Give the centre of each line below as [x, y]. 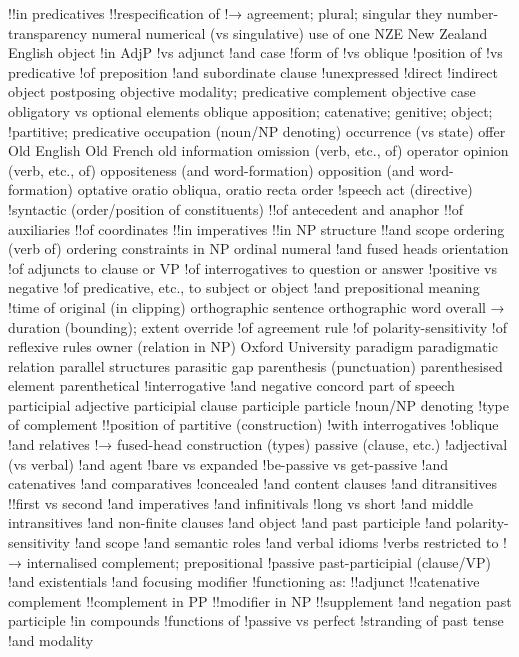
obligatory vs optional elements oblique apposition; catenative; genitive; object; [250, 110]
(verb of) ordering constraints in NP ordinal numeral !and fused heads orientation [258, 248]
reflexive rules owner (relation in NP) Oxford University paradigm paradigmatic [253, 346]
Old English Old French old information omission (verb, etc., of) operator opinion [258, 150]
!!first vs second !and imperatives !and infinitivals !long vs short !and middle [241, 502]
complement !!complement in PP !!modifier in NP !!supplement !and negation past [260, 600]
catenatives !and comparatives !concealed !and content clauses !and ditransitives [252, 483]
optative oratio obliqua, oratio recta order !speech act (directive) [275, 189]
